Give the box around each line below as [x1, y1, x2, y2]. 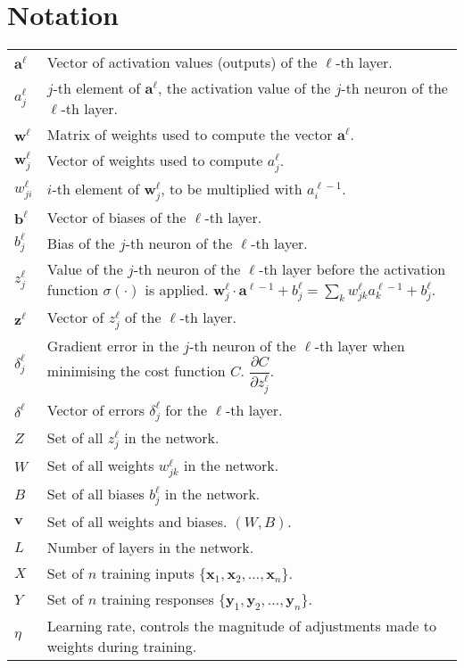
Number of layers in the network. [46, 537, 254, 558]
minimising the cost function [46, 359, 226, 381]
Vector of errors [46, 399, 145, 420]
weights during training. [46, 636, 197, 657]
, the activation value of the [158, 78, 331, 99]
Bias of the [46, 232, 115, 253]
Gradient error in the [46, 335, 179, 357]
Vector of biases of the [46, 206, 186, 227]
